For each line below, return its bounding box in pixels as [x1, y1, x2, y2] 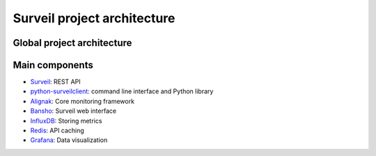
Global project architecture [13, 37, 132, 49]
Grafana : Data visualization [30, 136, 108, 144]
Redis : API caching [30, 126, 85, 135]
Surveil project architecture [13, 10, 175, 26]
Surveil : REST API [30, 77, 81, 86]
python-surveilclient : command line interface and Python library [30, 87, 214, 95]
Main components [13, 59, 93, 71]
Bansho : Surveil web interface [30, 107, 117, 115]
